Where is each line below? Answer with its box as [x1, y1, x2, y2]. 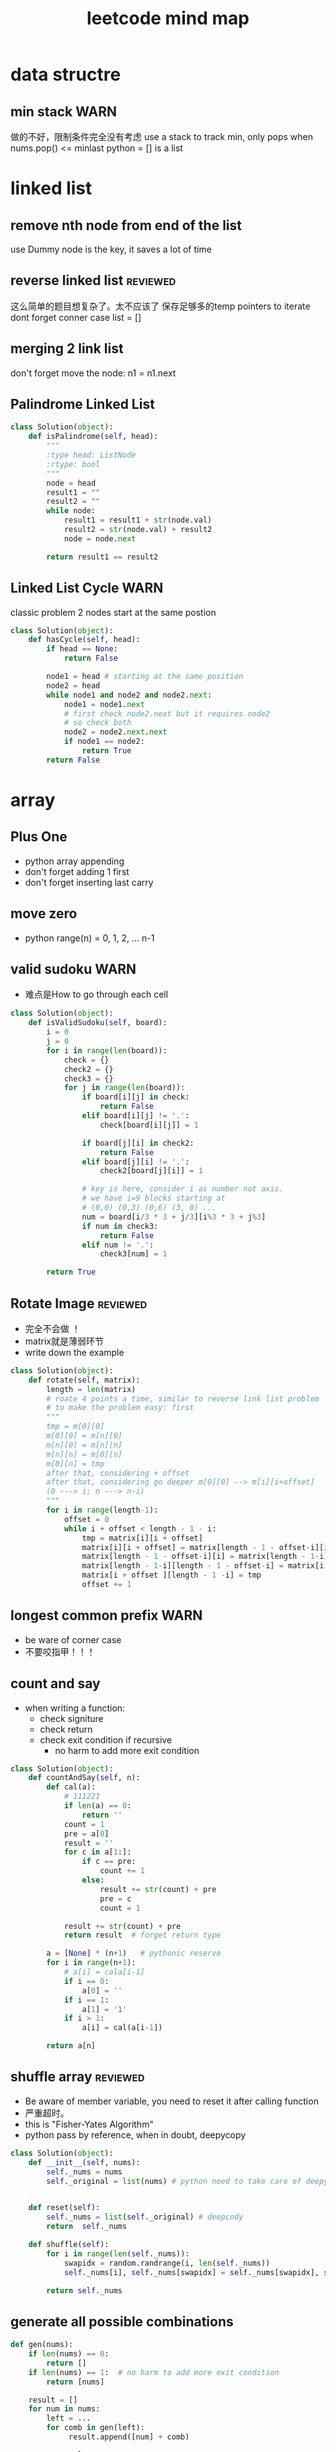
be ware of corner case [24, 1633, 122, 1646]
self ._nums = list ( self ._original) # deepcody [46, 2212, 244, 2222]
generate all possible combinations [10, 2313, 234, 2330]
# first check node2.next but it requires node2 [63, 708, 271, 719]
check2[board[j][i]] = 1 [99, 1166, 203, 1176]
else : [81, 1875, 105, 1886]
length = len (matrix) [46, 1384, 137, 1394]
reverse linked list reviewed [10, 272, 177, 289]
